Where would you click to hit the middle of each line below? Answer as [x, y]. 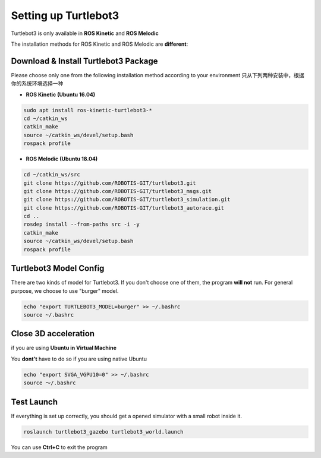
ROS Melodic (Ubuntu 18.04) [62, 159]
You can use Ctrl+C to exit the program [59, 447]
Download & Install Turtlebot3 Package [84, 61]
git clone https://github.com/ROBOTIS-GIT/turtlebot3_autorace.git [124, 208]
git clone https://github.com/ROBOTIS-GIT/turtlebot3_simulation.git [127, 200]
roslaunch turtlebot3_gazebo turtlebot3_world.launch [103, 432]
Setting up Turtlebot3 [65, 15]
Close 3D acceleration [53, 334]
